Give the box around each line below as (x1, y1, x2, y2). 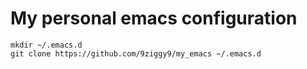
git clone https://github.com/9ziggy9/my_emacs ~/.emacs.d (10, 48, 262, 59)
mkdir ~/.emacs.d (10, 40, 83, 50)
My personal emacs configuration (10, 7, 298, 30)
